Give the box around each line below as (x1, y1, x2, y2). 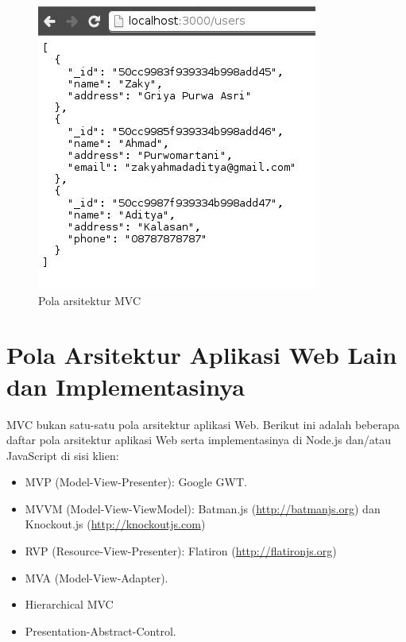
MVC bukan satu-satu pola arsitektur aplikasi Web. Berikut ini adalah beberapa (6, 416, 400, 432)
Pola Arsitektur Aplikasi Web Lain (6, 338, 397, 371)
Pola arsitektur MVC (38, 292, 141, 308)
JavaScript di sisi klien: (6, 447, 119, 463)
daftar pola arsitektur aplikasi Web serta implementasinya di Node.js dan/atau (6, 431, 391, 448)
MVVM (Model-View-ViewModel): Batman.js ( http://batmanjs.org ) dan (25, 500, 381, 516)
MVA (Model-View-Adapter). (25, 569, 168, 586)
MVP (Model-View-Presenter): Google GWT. (25, 474, 247, 490)
